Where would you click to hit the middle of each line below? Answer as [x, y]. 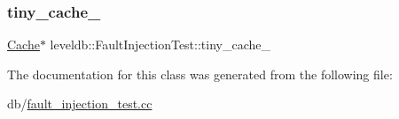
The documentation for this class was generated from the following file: [200, 74]
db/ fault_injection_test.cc [80, 104]
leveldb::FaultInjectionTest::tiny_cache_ [160, 45]
